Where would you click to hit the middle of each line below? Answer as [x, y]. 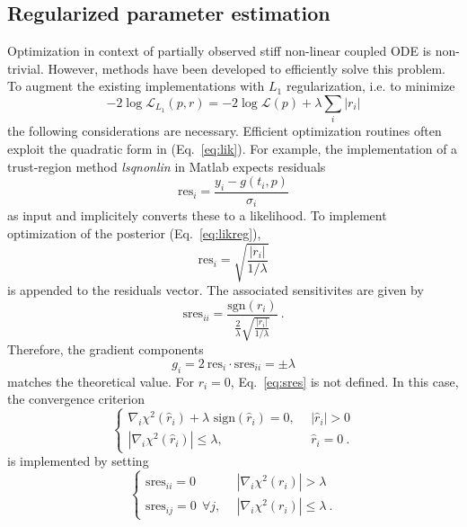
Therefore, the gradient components [106, 349]
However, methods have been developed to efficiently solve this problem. [247, 68]
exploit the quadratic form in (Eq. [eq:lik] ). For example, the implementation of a [233, 148]
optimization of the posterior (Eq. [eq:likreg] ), [134, 232]
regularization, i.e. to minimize [370, 86]
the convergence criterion [76, 399]
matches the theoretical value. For [101, 381]
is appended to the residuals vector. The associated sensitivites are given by [216, 290]
